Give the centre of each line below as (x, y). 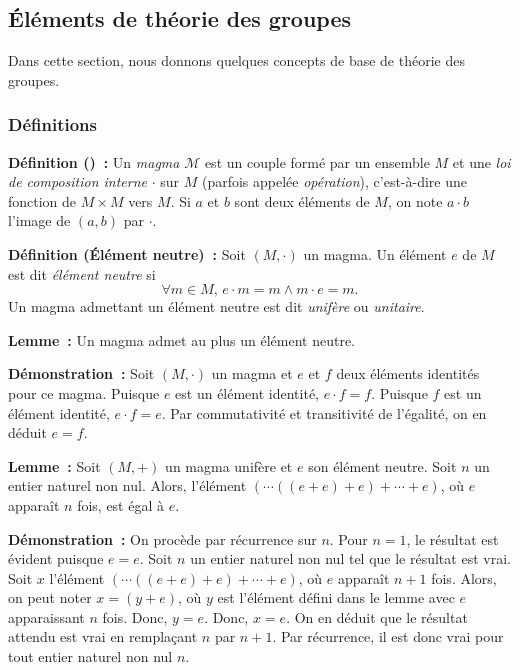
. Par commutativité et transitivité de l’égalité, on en (324, 412)
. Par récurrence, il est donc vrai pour (388, 636)
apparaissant (46, 616)
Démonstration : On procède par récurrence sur (162, 538)
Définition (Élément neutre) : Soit (127, 253)
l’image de (39, 220)
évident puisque (56, 558)
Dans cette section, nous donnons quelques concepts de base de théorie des (236, 60)
